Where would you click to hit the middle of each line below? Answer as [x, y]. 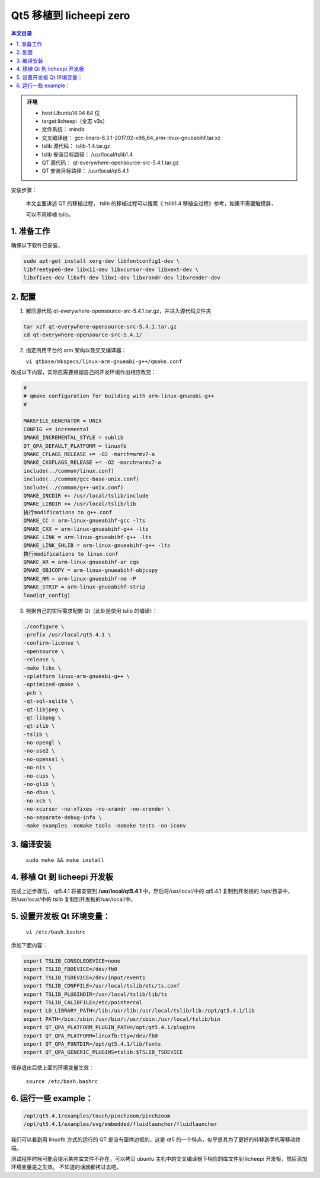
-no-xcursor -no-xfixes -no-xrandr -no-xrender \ [97, 809]
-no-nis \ [38, 768]
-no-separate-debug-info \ [63, 817]
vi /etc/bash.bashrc [56, 932]
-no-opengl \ [42, 743]
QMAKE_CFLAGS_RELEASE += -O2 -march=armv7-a [89, 454]
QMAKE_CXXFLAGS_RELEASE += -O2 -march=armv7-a [92, 462]
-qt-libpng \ [42, 717]
